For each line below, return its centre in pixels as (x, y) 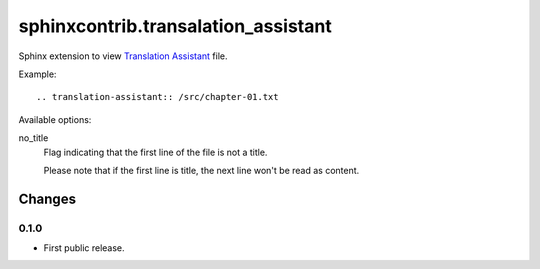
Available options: (55, 119)
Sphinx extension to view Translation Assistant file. (123, 56)
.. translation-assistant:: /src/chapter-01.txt (157, 97)
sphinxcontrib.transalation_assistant (175, 26)
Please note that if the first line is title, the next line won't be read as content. (201, 170)
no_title (33, 138)
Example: (37, 74)
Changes (47, 198)
